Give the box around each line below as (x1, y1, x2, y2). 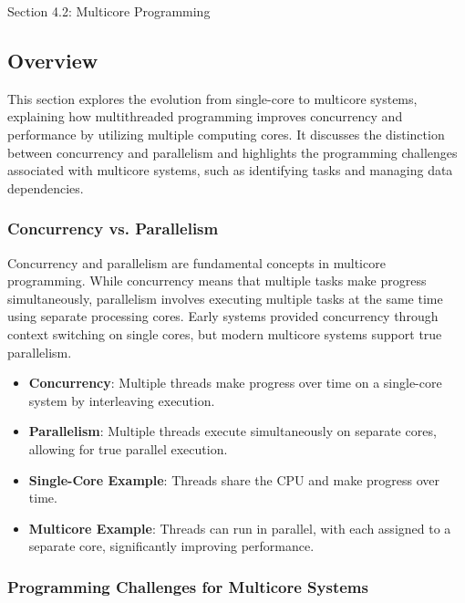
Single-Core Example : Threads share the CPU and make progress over (28, 470, 440, 489)
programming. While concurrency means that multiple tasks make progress (7, 271, 427, 290)
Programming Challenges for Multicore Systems (7, 575, 368, 598)
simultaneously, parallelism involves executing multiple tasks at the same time (7, 288, 443, 307)
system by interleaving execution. (28, 390, 215, 410)
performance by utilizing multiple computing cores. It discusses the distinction (7, 124, 445, 143)
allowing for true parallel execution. (28, 439, 228, 458)
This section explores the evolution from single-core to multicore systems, (7, 88, 418, 108)
